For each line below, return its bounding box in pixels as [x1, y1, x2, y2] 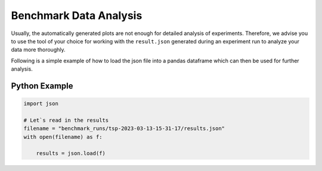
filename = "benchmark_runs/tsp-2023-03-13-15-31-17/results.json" [23, 125, 225, 132]
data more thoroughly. [11, 46, 66, 53]
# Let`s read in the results [23, 116, 109, 123]
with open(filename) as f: [23, 134, 103, 140]
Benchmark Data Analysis [11, 9, 143, 22]
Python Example [11, 81, 74, 91]
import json [23, 100, 59, 107]
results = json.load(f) [36, 150, 106, 157]
